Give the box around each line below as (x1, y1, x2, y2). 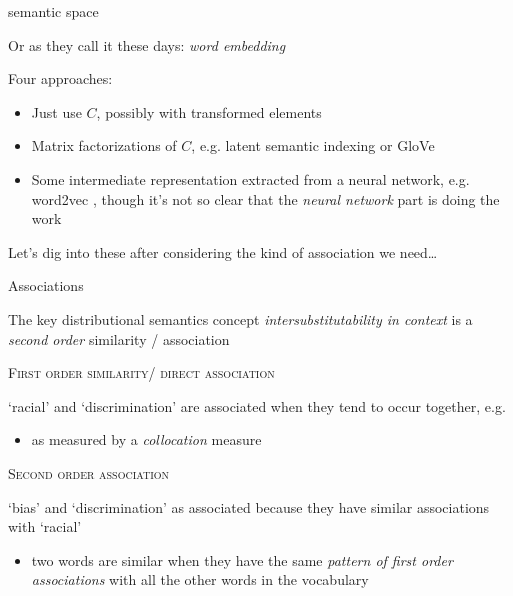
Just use (31, 101, 82, 122)
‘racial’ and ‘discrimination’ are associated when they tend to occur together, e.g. (8, 395, 506, 416)
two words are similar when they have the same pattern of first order (31, 549, 453, 570)
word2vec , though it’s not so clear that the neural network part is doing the (31, 188, 500, 209)
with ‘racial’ (8, 516, 82, 537)
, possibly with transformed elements (96, 101, 322, 122)
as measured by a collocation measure (31, 429, 262, 450)
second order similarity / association (8, 328, 230, 349)
